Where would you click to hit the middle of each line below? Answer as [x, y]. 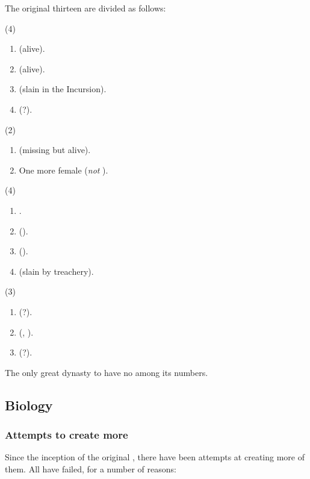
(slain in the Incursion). [63, 89]
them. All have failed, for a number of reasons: [91, 468]
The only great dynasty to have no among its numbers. [107, 372]
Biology [29, 405]
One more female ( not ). [64, 170]
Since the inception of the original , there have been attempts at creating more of [155, 457]
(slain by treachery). [56, 271]
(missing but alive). [55, 150]
